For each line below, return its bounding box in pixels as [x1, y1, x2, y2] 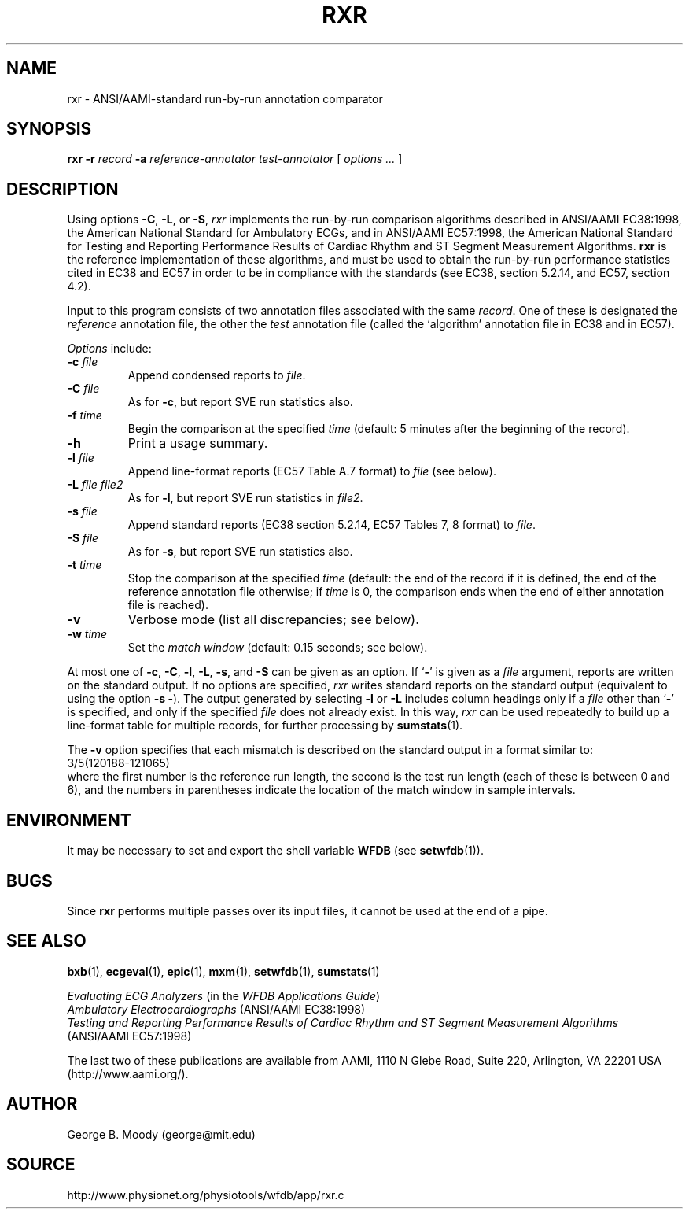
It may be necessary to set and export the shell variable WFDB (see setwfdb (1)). [67, 844, 484, 858]
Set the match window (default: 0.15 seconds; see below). [127, 641, 428, 655]
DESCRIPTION [6, 179, 119, 199]
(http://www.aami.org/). [67, 1066, 189, 1080]
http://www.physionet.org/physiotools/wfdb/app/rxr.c [67, 1187, 344, 1202]
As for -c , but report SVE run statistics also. [127, 395, 353, 409]
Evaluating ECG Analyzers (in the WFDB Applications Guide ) [67, 988, 381, 1003]
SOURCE [6, 1154, 76, 1175]
